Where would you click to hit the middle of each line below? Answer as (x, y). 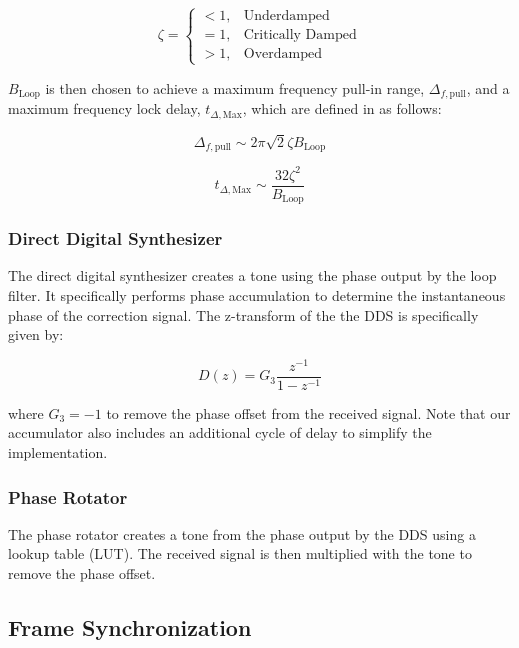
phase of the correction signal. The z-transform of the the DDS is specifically (243, 314)
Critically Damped (300, 35)
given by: (36, 334)
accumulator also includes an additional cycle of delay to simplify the (220, 432)
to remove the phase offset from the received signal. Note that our (308, 412)
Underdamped (286, 16)
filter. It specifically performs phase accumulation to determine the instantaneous (257, 294)
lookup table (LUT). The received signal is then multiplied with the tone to (240, 553)
